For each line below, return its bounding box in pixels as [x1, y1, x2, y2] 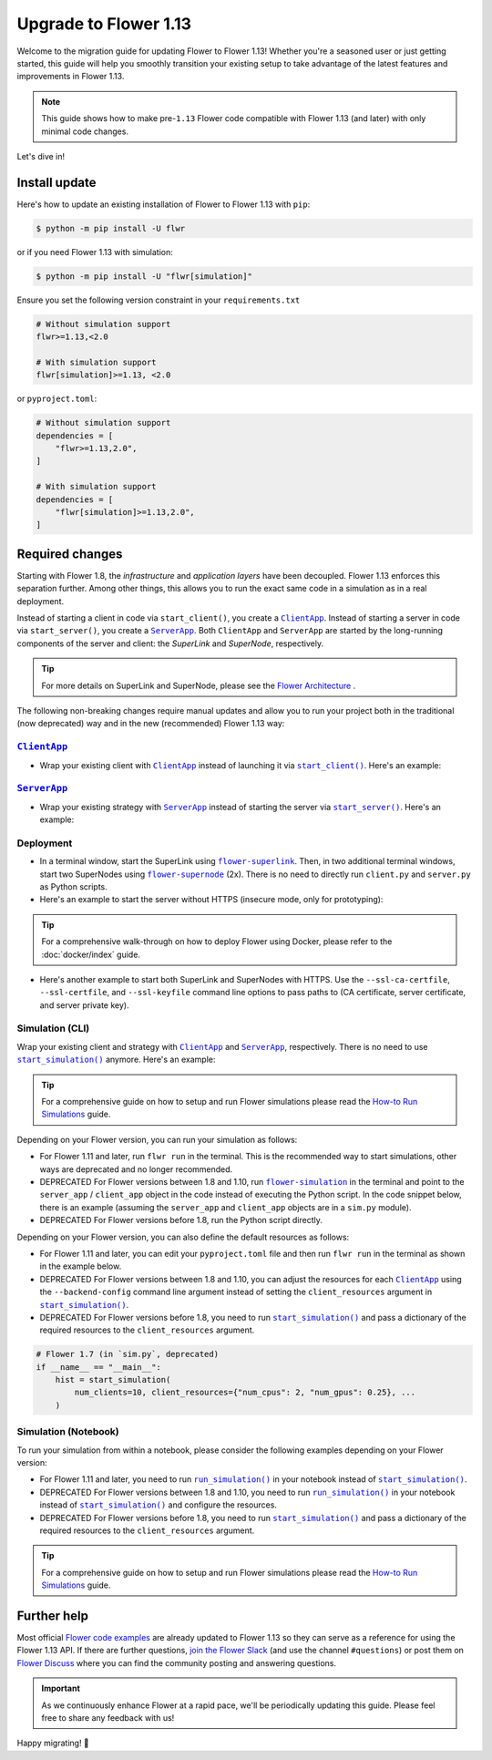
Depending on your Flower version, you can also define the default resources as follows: [16, 1231, 350, 1242]
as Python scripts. [39, 880, 108, 892]
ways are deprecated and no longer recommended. [39, 1163, 233, 1175]
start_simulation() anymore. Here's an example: [16, 1054, 216, 1065]
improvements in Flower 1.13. [16, 71, 125, 82]
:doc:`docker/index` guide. [41, 949, 141, 960]
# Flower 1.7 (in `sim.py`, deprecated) [36, 1349, 219, 1360]
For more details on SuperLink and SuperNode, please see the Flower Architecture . [41, 680, 356, 691]
